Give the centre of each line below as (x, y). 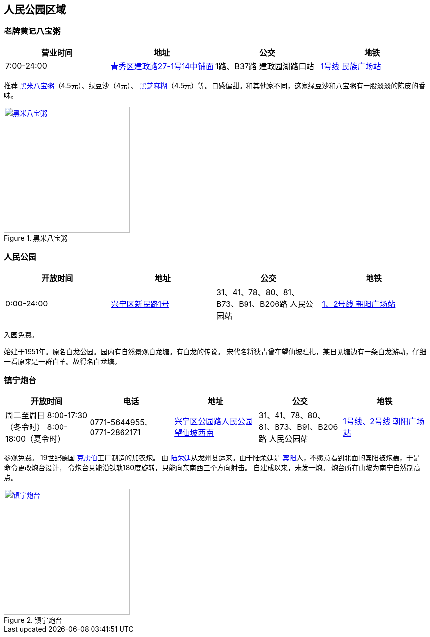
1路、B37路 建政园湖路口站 (265, 66)
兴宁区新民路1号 (140, 304)
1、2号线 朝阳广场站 (359, 304)
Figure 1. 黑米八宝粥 (36, 238)
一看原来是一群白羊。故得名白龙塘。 (62, 361)
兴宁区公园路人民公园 (214, 421)
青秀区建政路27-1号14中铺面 (162, 66)
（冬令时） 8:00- (37, 427)
